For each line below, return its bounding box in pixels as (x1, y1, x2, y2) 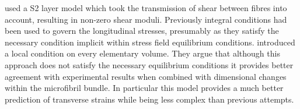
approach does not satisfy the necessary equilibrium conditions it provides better (5, 58, 294, 71)
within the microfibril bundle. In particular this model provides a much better (5, 82, 284, 94)
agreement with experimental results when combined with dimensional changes (5, 70, 287, 82)
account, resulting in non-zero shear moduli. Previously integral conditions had (5, 13, 287, 25)
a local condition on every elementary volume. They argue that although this (5, 47, 280, 59)
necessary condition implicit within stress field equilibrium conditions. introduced (5, 36, 295, 48)
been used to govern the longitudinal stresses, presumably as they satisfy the (5, 24, 279, 37)
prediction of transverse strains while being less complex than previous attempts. (5, 93, 294, 105)
